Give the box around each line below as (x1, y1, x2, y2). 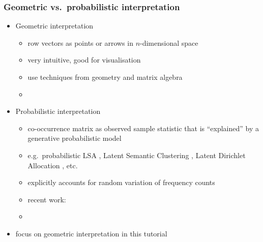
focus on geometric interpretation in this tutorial (15, 228, 167, 238)
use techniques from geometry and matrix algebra (27, 72, 183, 82)
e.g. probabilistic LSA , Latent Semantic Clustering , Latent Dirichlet (27, 149, 246, 160)
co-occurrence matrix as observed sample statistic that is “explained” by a (27, 123, 259, 133)
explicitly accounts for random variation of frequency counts (27, 177, 215, 188)
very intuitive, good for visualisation (27, 54, 141, 65)
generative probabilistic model (27, 133, 122, 143)
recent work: (27, 194, 66, 204)
